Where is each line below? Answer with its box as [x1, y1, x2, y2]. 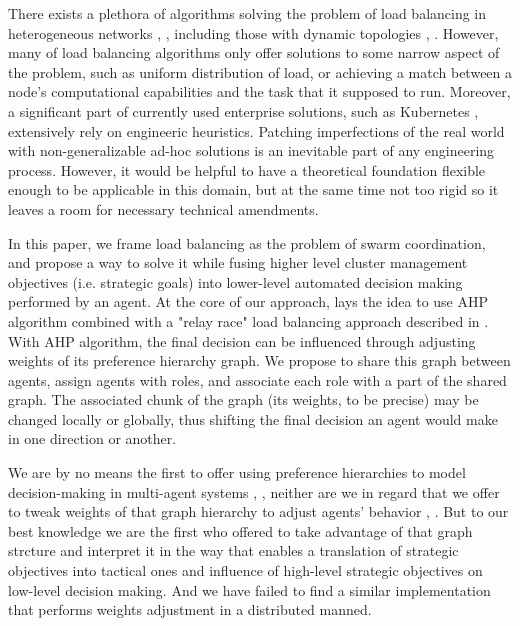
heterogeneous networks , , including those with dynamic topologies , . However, [8, 22, 499, 43]
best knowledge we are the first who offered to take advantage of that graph [8, 520, 473, 541]
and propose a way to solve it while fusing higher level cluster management [8, 252, 468, 273]
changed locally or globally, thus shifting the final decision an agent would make [8, 408, 498, 429]
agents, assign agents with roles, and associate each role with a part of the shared [8, 369, 507, 390]
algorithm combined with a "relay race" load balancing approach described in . [8, 310, 489, 331]
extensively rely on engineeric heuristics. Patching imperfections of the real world [8, 120, 505, 141]
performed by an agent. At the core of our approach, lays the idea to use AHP [8, 291, 489, 312]
